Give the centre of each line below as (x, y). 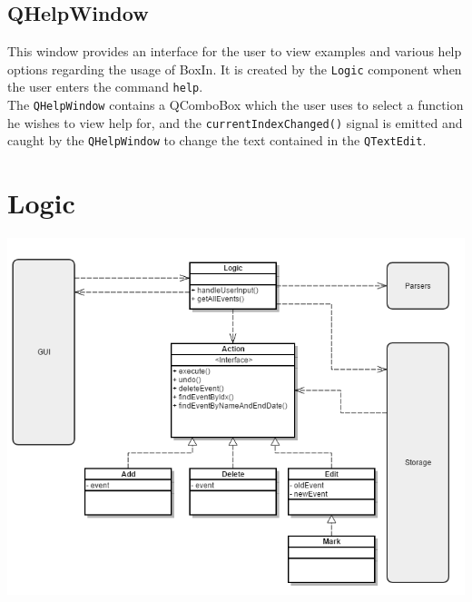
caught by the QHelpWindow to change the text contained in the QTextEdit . (217, 140)
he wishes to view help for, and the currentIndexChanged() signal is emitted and (235, 122)
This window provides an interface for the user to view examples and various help (235, 51)
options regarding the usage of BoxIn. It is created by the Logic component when (235, 69)
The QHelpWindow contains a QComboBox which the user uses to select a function (236, 105)
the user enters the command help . (105, 87)
